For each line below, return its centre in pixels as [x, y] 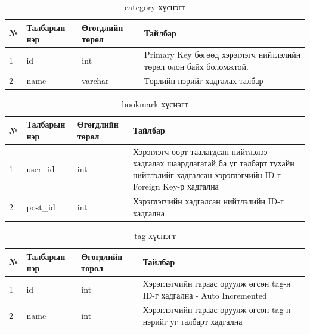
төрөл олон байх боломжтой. [196, 66]
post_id [41, 207]
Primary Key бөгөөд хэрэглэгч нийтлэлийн [223, 55]
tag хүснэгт [155, 235]
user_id [41, 168]
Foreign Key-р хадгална [176, 186]
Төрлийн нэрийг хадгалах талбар [204, 81]
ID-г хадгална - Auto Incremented [205, 295]
